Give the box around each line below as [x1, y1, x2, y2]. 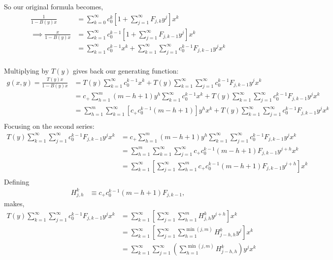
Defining [4, 176, 30, 186]
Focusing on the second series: [4, 121, 95, 131]
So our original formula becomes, [4, 1, 103, 11]
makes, [4, 198, 25, 209]
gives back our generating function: [72, 65, 179, 75]
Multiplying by [4, 65, 49, 75]
